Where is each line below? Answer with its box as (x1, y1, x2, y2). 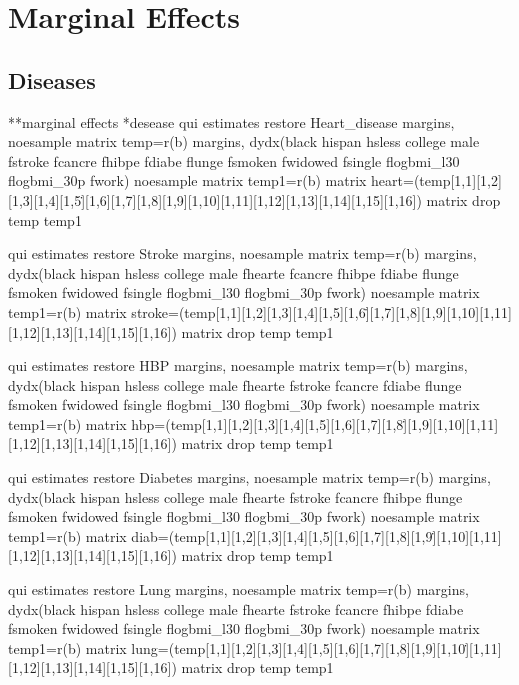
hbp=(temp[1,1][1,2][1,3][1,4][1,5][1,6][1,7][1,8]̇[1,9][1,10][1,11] (131, 413, 499, 434)
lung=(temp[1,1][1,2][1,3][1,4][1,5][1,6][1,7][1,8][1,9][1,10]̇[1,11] (131, 637, 502, 658)
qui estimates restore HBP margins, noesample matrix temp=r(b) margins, (8, 355, 468, 376)
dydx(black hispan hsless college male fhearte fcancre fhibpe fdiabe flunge (8, 262, 459, 283)
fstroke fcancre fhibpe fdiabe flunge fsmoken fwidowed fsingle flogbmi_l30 (8, 150, 460, 171)
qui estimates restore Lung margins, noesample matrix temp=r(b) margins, (8, 579, 469, 600)
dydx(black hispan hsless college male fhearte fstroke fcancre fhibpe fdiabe (8, 598, 464, 619)
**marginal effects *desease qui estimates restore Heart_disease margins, (8, 111, 455, 132)
